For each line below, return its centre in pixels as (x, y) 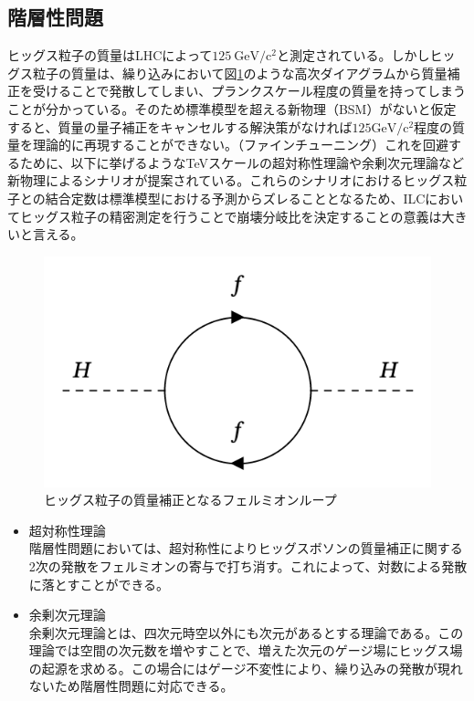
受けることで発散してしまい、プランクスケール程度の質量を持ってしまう (249, 91)
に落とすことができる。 (99, 584)
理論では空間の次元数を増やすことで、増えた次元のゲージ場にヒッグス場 (246, 650)
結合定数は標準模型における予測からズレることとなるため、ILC (235, 198)
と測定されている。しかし (353, 55)
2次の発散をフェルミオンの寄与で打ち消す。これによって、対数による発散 (248, 565)
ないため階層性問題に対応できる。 (131, 686)
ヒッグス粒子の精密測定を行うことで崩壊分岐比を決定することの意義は (231, 216)
